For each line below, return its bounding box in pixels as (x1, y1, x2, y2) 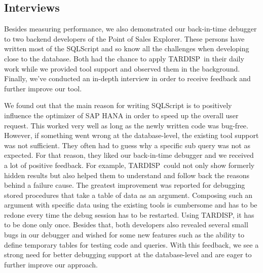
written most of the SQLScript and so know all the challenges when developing (4, 43, 249, 54)
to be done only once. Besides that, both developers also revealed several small (4, 219, 248, 230)
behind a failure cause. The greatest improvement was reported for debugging (4, 180, 245, 190)
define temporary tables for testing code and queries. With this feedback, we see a (4, 239, 259, 250)
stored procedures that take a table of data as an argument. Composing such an (4, 189, 253, 200)
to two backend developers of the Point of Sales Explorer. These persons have (4, 33, 245, 44)
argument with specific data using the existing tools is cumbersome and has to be (4, 199, 257, 210)
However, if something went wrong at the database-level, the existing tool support (4, 130, 259, 141)
